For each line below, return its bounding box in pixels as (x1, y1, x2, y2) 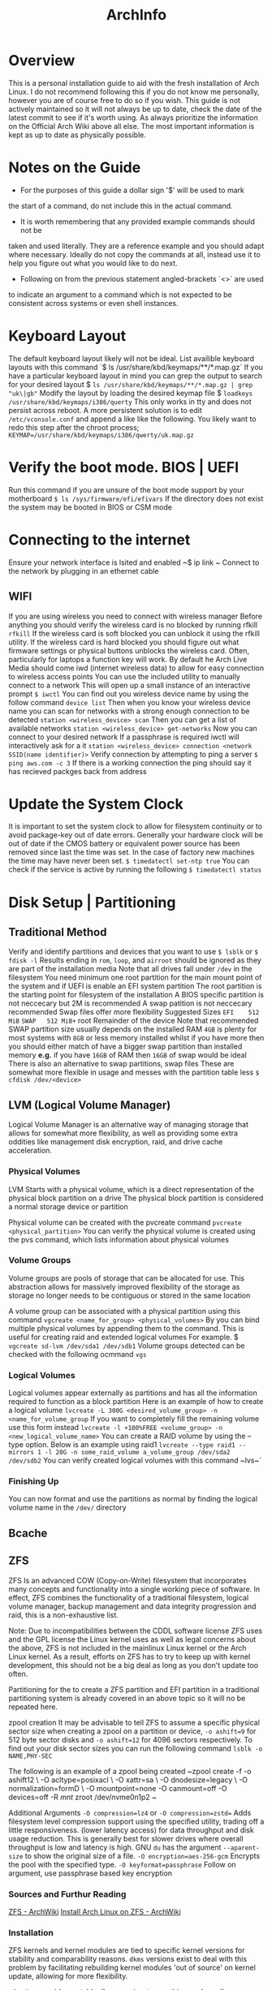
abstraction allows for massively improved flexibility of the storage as (8, 1281, 240, 1291)
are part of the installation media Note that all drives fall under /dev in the (8, 964, 253, 974)
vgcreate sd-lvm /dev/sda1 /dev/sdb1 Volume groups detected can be (8, 1341, 245, 1350)
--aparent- (222, 1844, 260, 1852)
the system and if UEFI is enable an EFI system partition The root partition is (8, 981, 262, 991)
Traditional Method (8, 925, 107, 939)
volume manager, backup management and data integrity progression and (8, 1601, 257, 1611)
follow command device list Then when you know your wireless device (8, 697, 251, 707)
